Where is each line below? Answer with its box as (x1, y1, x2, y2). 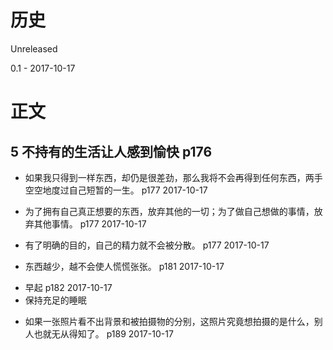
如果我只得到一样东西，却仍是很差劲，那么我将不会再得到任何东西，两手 (24, 171, 323, 183)
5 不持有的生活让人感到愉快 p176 (10, 143, 213, 160)
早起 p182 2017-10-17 (24, 281, 113, 293)
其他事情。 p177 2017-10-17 (33, 217, 147, 230)
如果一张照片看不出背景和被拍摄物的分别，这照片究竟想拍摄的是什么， (24, 315, 315, 327)
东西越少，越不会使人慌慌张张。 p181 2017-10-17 (24, 260, 225, 272)
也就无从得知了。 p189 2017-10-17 (33, 327, 174, 340)
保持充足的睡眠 (24, 294, 87, 306)
